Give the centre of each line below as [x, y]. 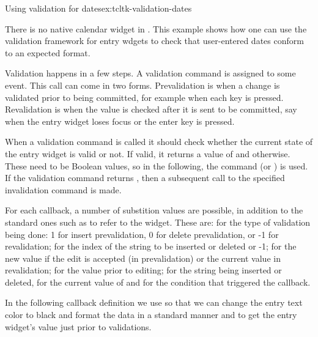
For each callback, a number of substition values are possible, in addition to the [154, 210]
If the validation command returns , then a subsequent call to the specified [145, 178]
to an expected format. [48, 52]
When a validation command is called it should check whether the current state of [159, 142]
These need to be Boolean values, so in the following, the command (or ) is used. [157, 165]
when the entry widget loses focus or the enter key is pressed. [120, 121]
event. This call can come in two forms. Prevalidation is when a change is [142, 85]
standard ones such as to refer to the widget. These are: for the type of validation [158, 222]
